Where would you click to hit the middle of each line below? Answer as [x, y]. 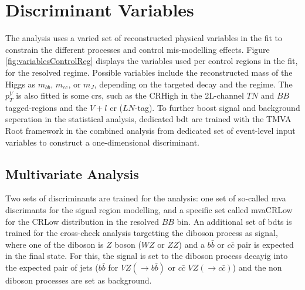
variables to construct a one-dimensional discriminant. [102, 142]
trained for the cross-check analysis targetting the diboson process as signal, [142, 233]
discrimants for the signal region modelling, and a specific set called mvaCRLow [149, 210]
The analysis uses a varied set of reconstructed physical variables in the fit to [144, 38]
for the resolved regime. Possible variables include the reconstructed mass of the [149, 72]
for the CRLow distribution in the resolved [82, 221]
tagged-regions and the [46, 107]
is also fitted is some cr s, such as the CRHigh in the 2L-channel [130, 95]
